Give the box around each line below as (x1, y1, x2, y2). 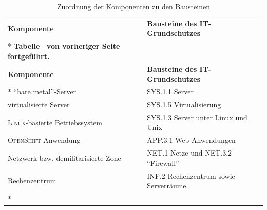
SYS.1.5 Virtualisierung (147, 99, 221, 109)
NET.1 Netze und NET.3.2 (147, 147, 232, 158)
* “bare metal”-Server (8, 86, 77, 97)
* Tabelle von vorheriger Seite (8, 41, 120, 51)
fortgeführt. (8, 50, 50, 61)
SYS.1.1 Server (147, 86, 194, 97)
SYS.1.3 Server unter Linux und (147, 111, 247, 122)
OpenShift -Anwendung (8, 135, 81, 145)
